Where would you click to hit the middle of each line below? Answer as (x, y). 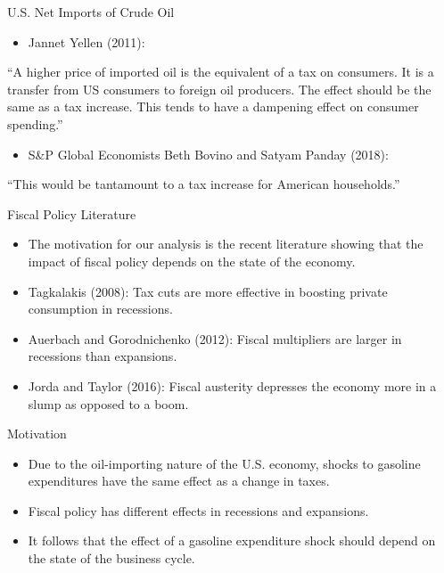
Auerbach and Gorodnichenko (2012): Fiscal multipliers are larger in (215, 338)
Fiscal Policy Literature (72, 213)
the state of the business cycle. (111, 558)
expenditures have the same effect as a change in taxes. (179, 481)
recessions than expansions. (103, 356)
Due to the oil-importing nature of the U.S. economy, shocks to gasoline (224, 463)
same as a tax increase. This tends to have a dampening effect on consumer (213, 106)
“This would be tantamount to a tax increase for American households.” (204, 184)
